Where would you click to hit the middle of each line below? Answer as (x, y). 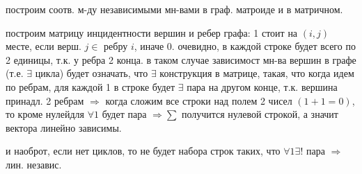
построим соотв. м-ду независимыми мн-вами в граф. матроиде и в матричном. (174, 9)
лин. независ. (34, 164)
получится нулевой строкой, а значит (260, 114)
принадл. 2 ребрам (45, 100)
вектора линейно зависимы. (64, 127)
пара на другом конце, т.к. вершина (262, 86)
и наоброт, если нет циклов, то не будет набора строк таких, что (143, 151)
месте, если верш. (44, 46)
